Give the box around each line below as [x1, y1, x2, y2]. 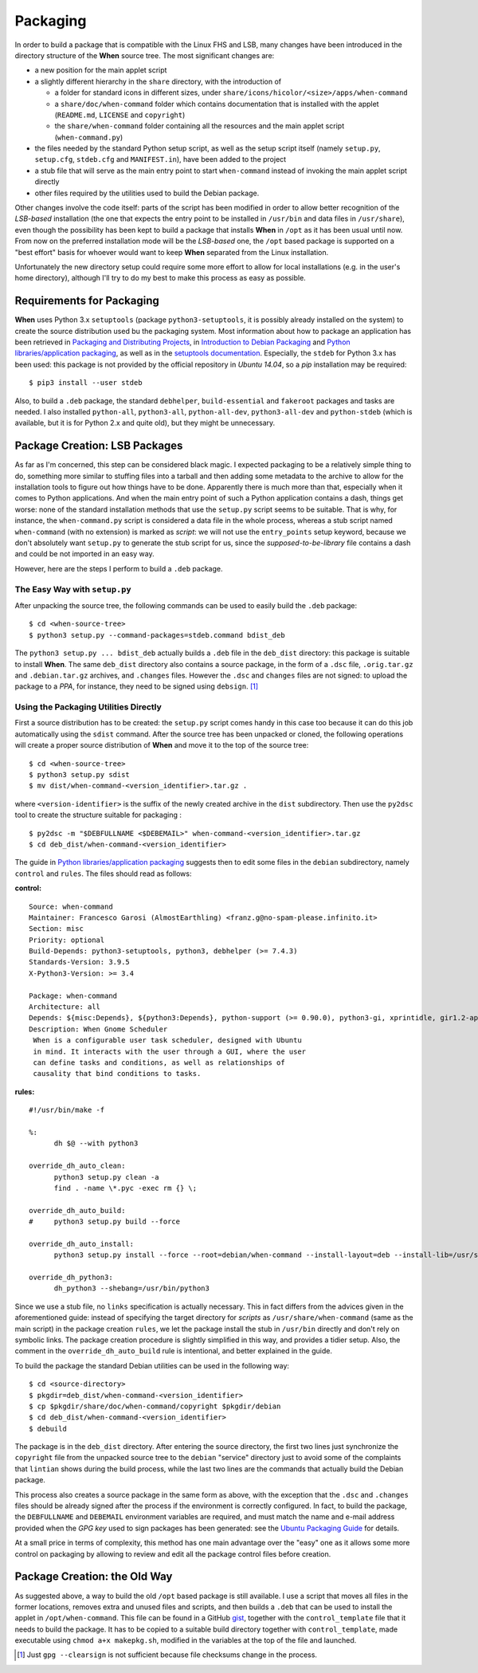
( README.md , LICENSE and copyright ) [54, 110, 186, 120]
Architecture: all [29, 1003, 101, 1011]
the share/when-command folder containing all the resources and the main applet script [54, 121, 345, 131]
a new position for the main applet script [34, 65, 167, 75]
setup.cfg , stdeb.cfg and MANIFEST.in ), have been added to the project [34, 155, 287, 164]
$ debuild [29, 1424, 67, 1433]
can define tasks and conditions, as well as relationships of [33, 1058, 286, 1067]
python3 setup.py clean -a [53, 1172, 159, 1181]
